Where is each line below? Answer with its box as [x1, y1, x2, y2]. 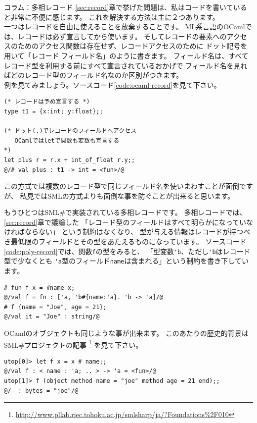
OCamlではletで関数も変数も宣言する [14, 137, 120, 144]
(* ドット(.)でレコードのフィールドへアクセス [4, 127, 137, 135]
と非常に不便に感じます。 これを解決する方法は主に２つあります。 [4, 11, 219, 22]
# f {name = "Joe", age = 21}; [4, 303, 107, 311]
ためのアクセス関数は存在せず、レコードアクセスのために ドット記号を [17, 41, 248, 51]
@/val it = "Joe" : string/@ [4, 313, 100, 320]
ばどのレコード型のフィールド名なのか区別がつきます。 [4, 70, 183, 80]
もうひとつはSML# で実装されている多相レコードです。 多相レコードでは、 [4, 207, 247, 217]
